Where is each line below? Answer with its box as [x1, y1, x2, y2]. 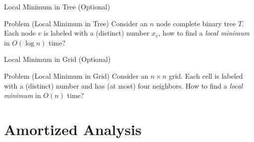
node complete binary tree [156, 18, 236, 28]
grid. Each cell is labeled [168, 70, 243, 81]
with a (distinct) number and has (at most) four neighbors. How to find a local [4, 80, 243, 91]
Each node [4, 28, 36, 38]
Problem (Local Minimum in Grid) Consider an [4, 70, 149, 81]
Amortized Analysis [4, 119, 142, 139]
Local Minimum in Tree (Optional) [4, 1, 110, 11]
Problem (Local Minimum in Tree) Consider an [4, 18, 148, 28]
